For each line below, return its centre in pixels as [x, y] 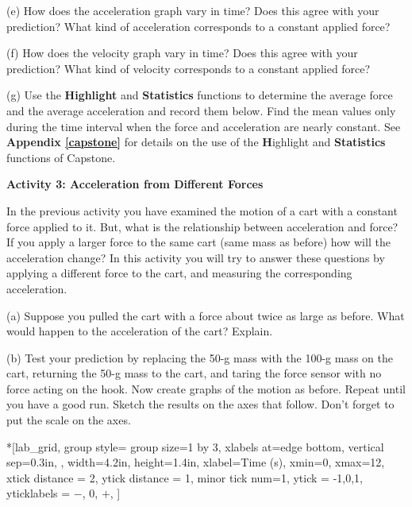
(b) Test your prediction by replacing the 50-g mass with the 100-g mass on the [200, 357]
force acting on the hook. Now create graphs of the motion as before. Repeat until [206, 388]
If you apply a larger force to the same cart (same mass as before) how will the [198, 242]
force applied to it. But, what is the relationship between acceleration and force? [202, 226]
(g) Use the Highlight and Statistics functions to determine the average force [200, 95]
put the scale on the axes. [69, 420]
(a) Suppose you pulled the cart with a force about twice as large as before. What [206, 315]
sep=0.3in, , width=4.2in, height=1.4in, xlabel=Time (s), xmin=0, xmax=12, [196, 462]
